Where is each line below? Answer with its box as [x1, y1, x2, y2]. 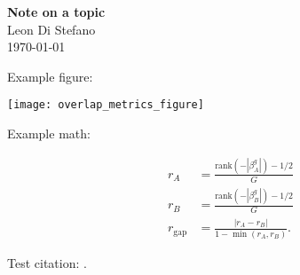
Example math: [7, 124, 91, 143]
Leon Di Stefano [7, 20, 96, 38]
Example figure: [7, 67, 93, 85]
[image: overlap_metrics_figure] [7, 98, 204, 112]
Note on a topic [7, 3, 106, 20]
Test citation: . [7, 253, 87, 271]
